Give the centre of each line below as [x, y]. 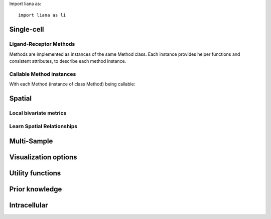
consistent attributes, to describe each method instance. [68, 61]
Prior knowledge [36, 189]
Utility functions [35, 173]
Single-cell [27, 29]
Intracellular [29, 205]
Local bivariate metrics [38, 113]
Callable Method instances [43, 74]
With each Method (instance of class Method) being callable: [72, 84]
